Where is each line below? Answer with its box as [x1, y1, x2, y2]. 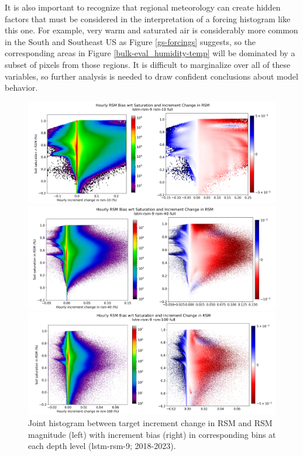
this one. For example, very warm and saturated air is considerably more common [5, 24, 298, 36]
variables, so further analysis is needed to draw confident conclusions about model [5, 70, 298, 82]
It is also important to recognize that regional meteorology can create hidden [5, 1, 281, 13]
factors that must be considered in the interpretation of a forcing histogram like [5, 12, 291, 25]
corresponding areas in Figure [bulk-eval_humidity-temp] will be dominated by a [5, 47, 295, 59]
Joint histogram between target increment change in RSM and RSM [28, 417, 273, 429]
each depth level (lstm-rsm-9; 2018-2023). [28, 440, 176, 452]
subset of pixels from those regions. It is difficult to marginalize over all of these [5, 58, 291, 70]
